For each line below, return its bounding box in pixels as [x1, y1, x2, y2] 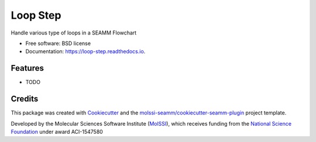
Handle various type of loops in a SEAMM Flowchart [11, 29, 137, 36]
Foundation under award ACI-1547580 [11, 128, 104, 135]
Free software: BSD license [25, 40, 91, 47]
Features [11, 63, 44, 73]
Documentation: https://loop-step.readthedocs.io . [25, 48, 146, 55]
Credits [11, 94, 39, 104]
